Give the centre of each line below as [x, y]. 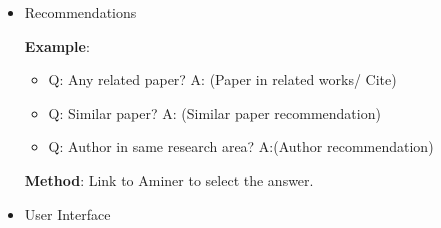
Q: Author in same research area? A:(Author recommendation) [241, 146]
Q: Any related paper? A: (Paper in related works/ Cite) [222, 79]
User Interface [67, 213]
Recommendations [80, 12]
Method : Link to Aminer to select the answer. [169, 179]
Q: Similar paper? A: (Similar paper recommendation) [214, 112]
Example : [57, 45]
